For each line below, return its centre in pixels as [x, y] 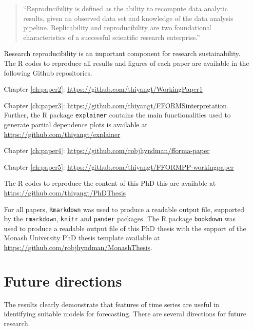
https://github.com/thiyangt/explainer [62, 134]
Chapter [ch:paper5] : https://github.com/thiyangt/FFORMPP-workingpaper [119, 166]
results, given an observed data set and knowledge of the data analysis [128, 18]
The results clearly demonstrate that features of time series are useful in [112, 304]
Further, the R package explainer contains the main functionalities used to [117, 115]
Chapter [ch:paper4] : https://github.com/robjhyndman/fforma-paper [107, 150]
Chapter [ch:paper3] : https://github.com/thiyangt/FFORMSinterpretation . [117, 105]
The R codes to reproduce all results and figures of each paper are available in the [126, 63]
